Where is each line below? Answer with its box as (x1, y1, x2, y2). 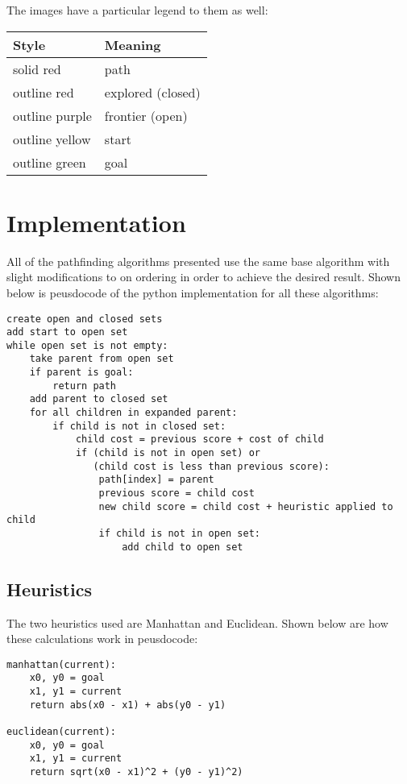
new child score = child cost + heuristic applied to (98, 500, 393, 512)
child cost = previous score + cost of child (75, 433, 324, 446)
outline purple (13, 106, 92, 125)
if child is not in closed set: (52, 420, 226, 432)
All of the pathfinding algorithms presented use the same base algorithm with (6, 252, 390, 269)
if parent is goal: (29, 367, 134, 379)
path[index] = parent (98, 474, 214, 486)
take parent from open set (29, 353, 174, 365)
